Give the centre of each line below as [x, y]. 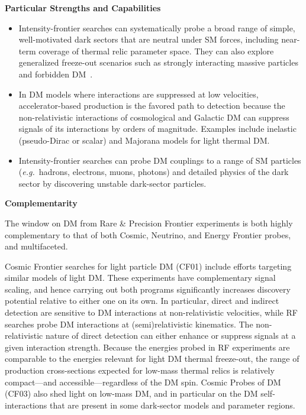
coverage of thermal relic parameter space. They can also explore [156, 51]
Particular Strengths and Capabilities [83, 8]
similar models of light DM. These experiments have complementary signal [140, 278]
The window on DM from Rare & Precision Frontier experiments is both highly [149, 223]
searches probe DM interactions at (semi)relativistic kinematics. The [129, 324]
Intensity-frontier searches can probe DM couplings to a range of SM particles [160, 160]
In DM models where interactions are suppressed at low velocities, [138, 94]
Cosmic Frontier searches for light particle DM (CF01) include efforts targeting [148, 266]
